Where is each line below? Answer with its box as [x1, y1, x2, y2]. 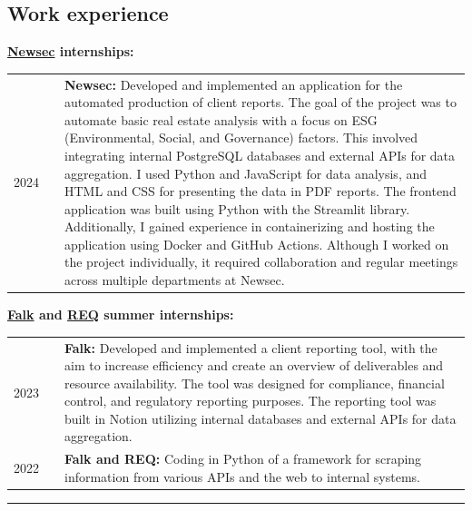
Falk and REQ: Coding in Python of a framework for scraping [64, 449, 422, 468]
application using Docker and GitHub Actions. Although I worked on [64, 234, 449, 253]
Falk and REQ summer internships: [7, 305, 234, 324]
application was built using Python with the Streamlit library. [64, 199, 410, 218]
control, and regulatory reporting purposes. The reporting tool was [64, 391, 437, 410]
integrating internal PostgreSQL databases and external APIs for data [64, 145, 456, 164]
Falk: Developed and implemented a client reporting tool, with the [64, 338, 438, 357]
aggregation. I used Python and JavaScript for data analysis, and [64, 163, 428, 182]
